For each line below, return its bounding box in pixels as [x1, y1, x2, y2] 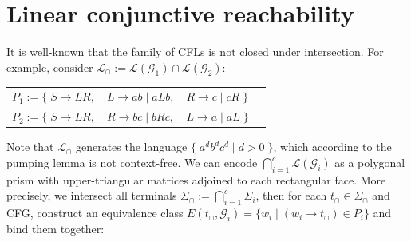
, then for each [255, 187, 327, 204]
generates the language [75, 138, 188, 155]
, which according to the [273, 138, 392, 155]
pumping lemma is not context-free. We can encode [6, 154, 258, 170]
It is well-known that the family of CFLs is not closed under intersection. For [6, 43, 384, 60]
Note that [6, 138, 54, 155]
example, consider [6, 58, 93, 75]
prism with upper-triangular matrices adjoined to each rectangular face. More [6, 171, 386, 188]
